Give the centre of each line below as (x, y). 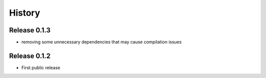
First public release (41, 67)
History (25, 13)
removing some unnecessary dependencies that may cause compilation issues (101, 42)
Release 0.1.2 (30, 56)
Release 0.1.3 (30, 30)
